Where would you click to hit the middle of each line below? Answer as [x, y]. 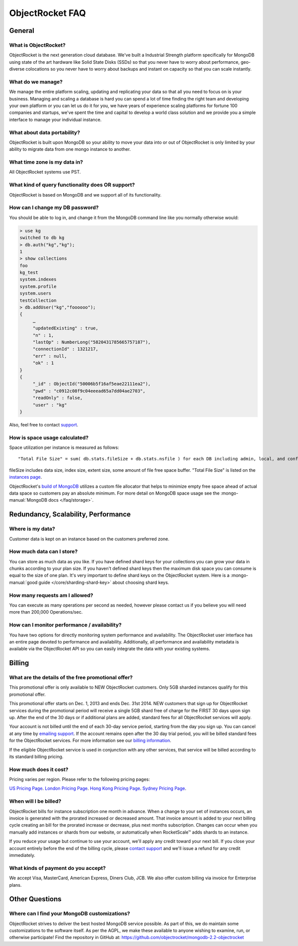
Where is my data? [32, 529]
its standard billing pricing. [36, 756]
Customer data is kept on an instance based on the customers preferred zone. [89, 539]
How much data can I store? [43, 551]
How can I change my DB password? [54, 208]
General [22, 31]
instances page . [26, 477]
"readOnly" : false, [58, 398]
